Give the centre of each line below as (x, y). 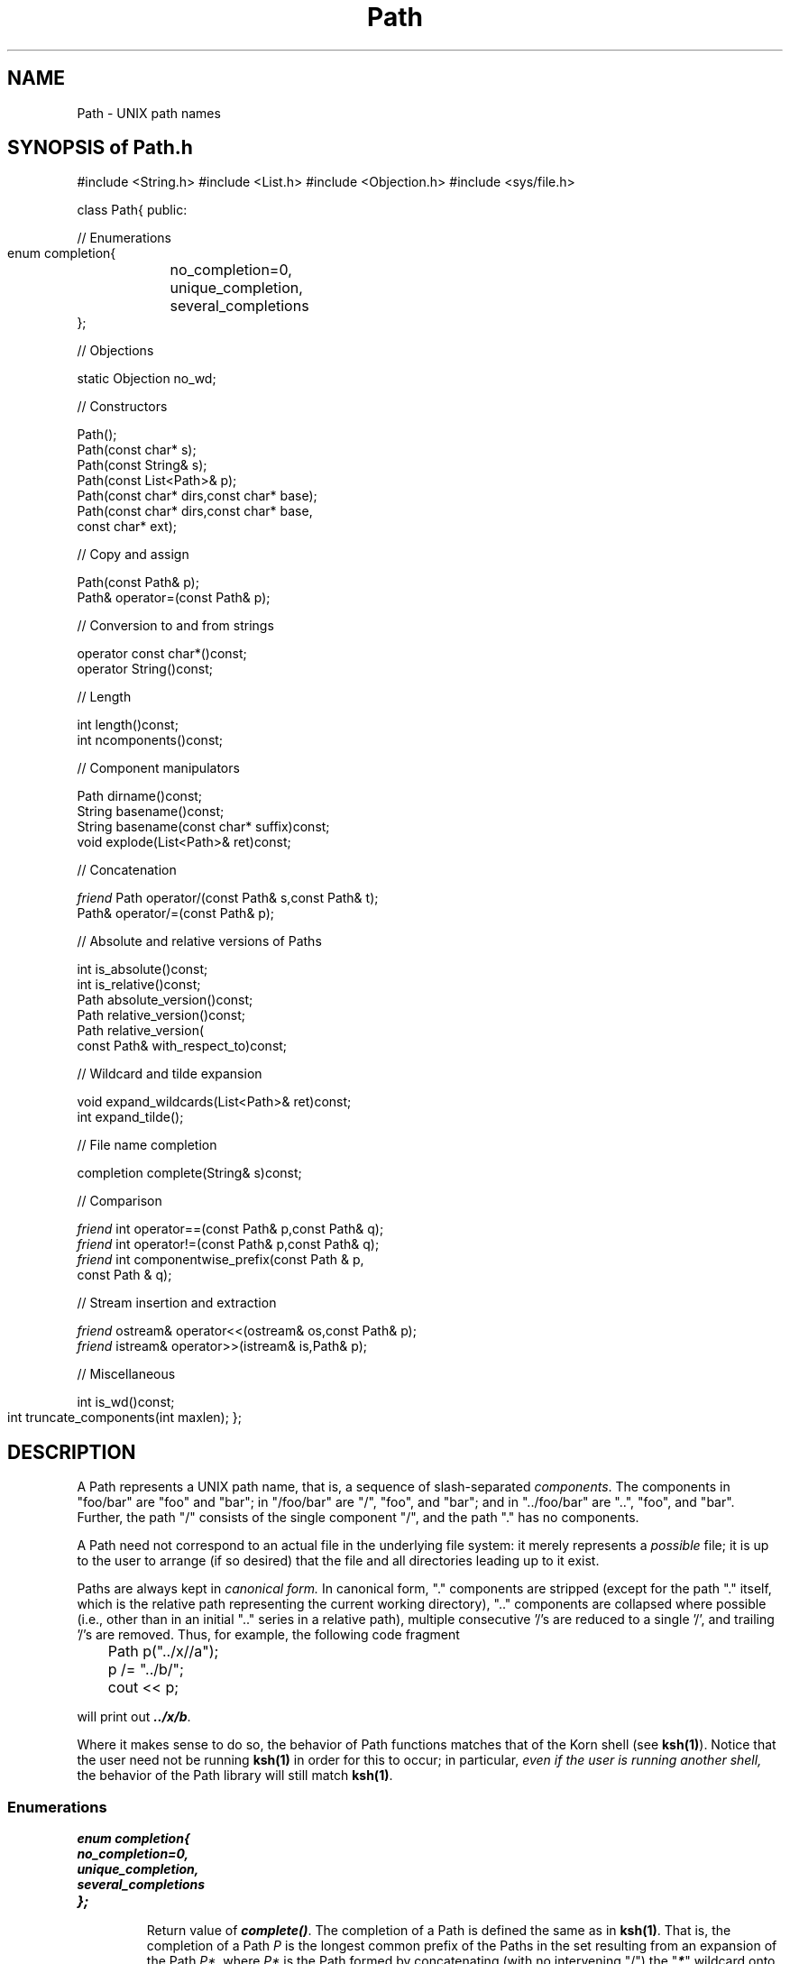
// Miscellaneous (126, 1374)
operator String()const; (145, 669)
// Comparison (119, 1201)
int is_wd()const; (126, 1402)
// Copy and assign (133, 555)
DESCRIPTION (72, 1452)
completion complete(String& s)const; (189, 1173)
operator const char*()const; (162, 654)
